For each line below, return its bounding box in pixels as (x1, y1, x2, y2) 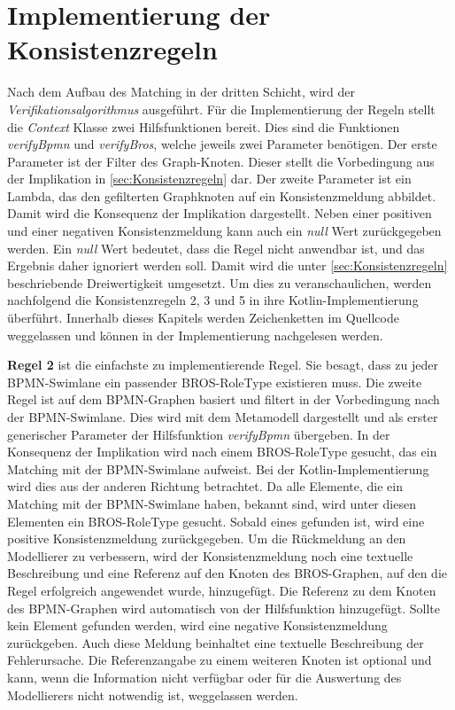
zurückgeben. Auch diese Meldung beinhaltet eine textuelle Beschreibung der (7, 633, 424, 651)
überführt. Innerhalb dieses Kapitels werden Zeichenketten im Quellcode (7, 308, 399, 327)
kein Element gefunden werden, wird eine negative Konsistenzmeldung (7, 616, 388, 635)
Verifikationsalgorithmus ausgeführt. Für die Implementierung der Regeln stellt (7, 99, 436, 118)
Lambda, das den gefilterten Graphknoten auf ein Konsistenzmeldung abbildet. (7, 186, 436, 205)
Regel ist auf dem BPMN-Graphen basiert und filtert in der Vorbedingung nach (7, 390, 440, 409)
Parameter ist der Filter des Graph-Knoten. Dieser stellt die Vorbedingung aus (7, 152, 435, 170)
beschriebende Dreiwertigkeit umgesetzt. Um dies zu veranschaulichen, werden (7, 273, 432, 292)
